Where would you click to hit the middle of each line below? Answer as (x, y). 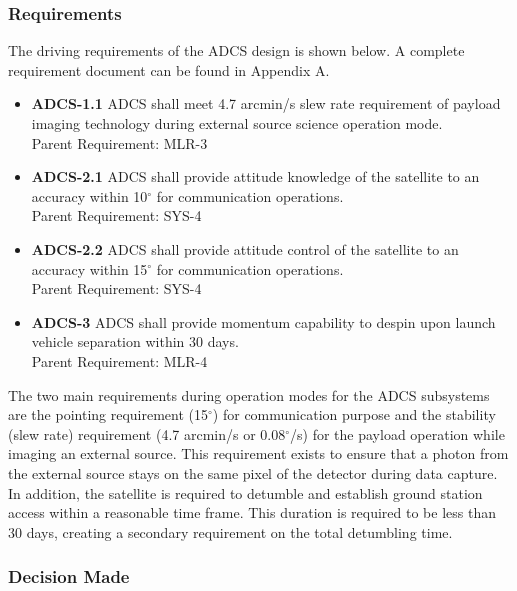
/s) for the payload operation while (397, 433)
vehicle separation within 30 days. (135, 341)
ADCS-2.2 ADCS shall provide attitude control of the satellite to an (245, 248)
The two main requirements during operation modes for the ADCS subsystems (249, 394)
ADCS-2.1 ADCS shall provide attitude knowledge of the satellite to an (255, 176)
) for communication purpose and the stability (354, 414)
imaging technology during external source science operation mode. (237, 123)
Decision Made (69, 576)
